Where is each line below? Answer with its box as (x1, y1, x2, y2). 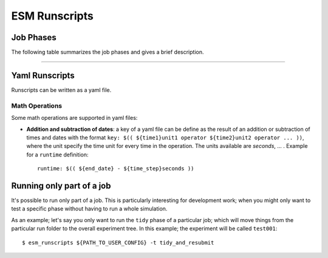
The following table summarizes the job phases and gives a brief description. (11, 49, 204, 56)
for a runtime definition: (26, 151, 89, 158)
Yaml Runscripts (11, 70, 75, 80)
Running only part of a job (11, 180, 111, 191)
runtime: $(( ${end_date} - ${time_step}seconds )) (37, 165, 194, 172)
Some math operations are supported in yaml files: (11, 114, 138, 122)
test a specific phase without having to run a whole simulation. (11, 205, 168, 212)
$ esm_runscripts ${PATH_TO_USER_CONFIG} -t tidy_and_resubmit (22, 239, 214, 246)
